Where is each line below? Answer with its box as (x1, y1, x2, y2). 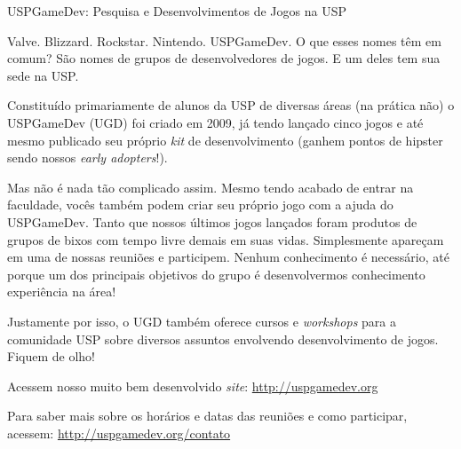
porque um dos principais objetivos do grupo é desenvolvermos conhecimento (7, 264, 425, 283)
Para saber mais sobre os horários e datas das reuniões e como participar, (7, 406, 408, 425)
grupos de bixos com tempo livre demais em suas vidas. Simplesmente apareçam (7, 230, 444, 248)
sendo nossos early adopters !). (7, 148, 168, 167)
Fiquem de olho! (7, 347, 95, 366)
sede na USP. (7, 66, 79, 84)
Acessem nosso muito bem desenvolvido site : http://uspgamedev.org (7, 376, 378, 395)
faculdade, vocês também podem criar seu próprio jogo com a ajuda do (7, 195, 393, 214)
